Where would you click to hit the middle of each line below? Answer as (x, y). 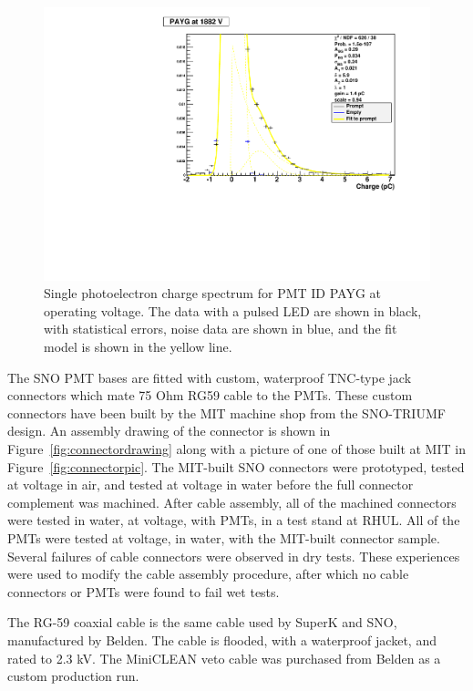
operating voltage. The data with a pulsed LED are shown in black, (233, 310)
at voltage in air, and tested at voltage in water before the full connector (211, 485)
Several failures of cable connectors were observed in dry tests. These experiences (234, 556)
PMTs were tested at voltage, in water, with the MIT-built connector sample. (224, 537)
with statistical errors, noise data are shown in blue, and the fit (221, 329)
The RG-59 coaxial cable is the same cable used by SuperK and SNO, (202, 622)
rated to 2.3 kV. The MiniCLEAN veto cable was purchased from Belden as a (224, 658)
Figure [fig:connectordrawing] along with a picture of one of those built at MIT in (236, 449)
